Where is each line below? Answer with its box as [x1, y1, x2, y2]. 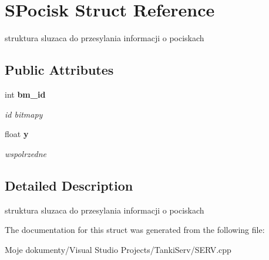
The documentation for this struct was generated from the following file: [5, 224, 265, 236]
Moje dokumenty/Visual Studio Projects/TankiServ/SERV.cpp [5, 243, 231, 255]
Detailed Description [5, 176, 133, 194]
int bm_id [5, 88, 46, 100]
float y [5, 128, 29, 140]
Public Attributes [5, 61, 114, 79]
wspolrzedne [5, 147, 47, 159]
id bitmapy [5, 108, 43, 120]
